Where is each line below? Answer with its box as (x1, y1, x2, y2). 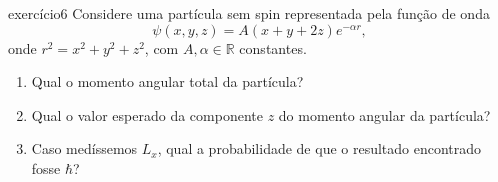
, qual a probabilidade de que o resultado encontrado (157, 138, 482, 159)
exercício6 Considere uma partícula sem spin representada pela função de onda (8, 3, 490, 23)
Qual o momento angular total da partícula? (31, 71, 304, 92)
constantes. (239, 37, 307, 58)
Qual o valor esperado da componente (31, 104, 263, 125)
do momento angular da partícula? (278, 104, 491, 125)
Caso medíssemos (31, 138, 138, 159)
